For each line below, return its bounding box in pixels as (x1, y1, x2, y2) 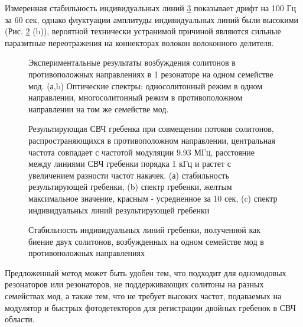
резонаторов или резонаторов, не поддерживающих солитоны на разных (5, 278, 264, 290)
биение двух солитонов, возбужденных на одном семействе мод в (28, 235, 264, 247)
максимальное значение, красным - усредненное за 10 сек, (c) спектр (28, 192, 278, 204)
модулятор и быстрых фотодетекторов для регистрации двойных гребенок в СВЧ (5, 301, 296, 313)
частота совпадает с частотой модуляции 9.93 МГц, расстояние (28, 145, 255, 158)
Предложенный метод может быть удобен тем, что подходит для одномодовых (5, 266, 286, 279)
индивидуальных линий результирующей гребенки (28, 203, 210, 216)
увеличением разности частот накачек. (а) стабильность (28, 169, 229, 181)
